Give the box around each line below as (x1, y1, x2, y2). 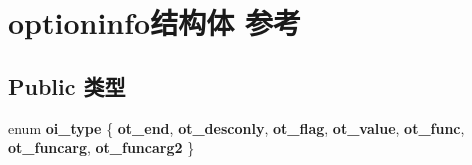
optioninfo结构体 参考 (8, 2, 301, 43)
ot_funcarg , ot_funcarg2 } (8, 137, 195, 158)
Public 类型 (8, 70, 126, 101)
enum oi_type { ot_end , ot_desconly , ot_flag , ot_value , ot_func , (8, 117, 465, 138)
